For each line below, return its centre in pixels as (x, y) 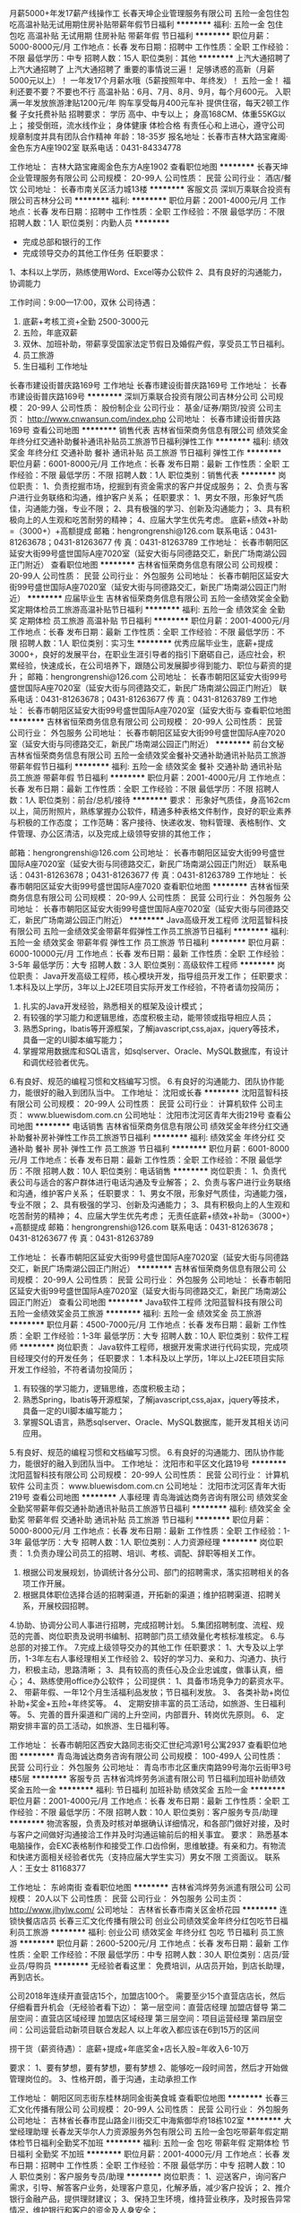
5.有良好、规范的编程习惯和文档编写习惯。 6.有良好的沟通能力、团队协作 (143, 1452)
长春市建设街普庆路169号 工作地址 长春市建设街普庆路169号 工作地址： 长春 (148, 385)
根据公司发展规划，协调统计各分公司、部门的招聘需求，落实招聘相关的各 (155, 1572)
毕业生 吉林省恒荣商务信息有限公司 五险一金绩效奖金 (176, 598)
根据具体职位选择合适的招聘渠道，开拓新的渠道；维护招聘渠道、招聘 (148, 1595)
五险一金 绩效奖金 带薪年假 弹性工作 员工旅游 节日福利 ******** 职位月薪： (149, 942)
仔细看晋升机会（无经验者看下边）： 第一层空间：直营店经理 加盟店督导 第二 (148, 2007)
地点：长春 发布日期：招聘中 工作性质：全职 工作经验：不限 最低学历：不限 (147, 212)
